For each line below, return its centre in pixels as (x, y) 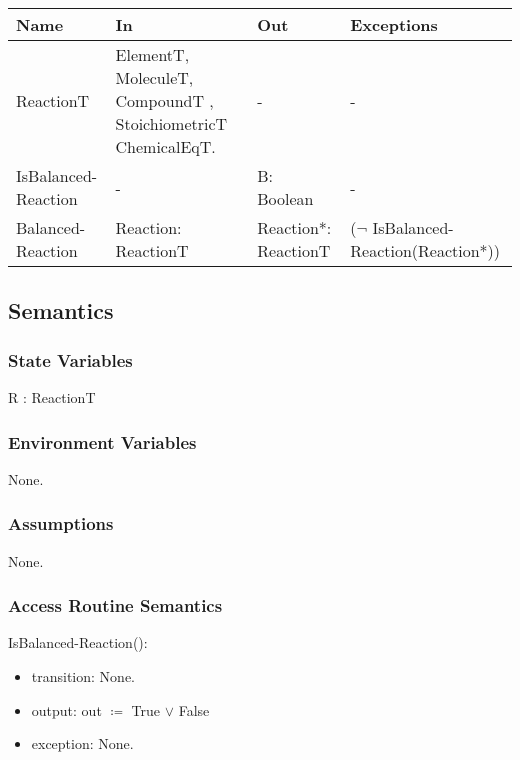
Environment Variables (102, 441)
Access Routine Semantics (115, 605)
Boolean (285, 198)
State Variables (70, 359)
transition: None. (83, 676)
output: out (66, 709)
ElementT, (152, 54)
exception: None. (82, 743)
